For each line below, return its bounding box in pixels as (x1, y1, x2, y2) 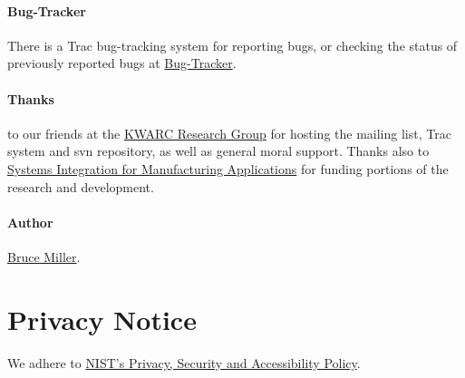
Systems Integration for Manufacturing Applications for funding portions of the (7, 159, 449, 178)
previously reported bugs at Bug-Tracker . (7, 53, 237, 73)
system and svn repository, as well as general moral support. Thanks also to (7, 141, 430, 160)
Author (7, 212, 53, 231)
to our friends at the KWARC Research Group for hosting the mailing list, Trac (7, 123, 451, 142)
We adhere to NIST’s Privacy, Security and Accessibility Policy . (7, 353, 361, 372)
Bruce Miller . (7, 247, 81, 266)
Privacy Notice (7, 300, 197, 337)
